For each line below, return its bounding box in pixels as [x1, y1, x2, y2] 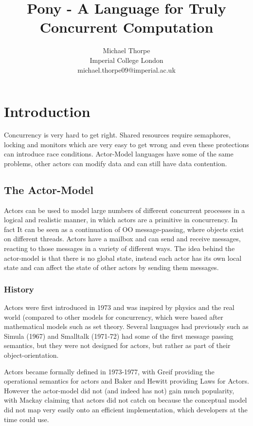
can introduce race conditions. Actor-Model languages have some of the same [4, 149, 234, 159]
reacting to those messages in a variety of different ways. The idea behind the [4, 243, 235, 253]
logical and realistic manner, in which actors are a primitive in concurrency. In [4, 214, 238, 225]
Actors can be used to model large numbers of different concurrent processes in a [4, 205, 245, 215]
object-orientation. [4, 349, 59, 360]
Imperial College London [90, 55, 163, 65]
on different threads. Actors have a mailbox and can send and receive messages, [4, 233, 241, 244]
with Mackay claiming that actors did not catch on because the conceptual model [4, 395, 247, 405]
